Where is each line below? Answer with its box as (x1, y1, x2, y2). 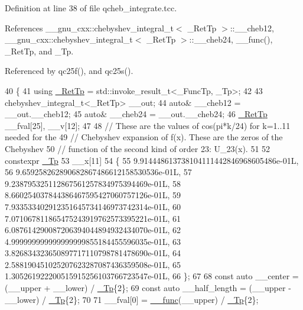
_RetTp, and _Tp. (5, 44, 74, 57)
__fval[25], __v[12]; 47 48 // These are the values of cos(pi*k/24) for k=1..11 (5, 119, 291, 131)
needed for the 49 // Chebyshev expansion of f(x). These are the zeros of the (5, 131, 283, 143)
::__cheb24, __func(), (189, 33, 273, 46)
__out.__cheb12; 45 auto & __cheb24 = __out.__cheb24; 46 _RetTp (5, 108, 268, 120)
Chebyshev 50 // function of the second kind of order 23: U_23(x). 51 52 (5, 142, 271, 154)
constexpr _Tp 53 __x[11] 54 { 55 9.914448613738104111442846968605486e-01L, (5, 154, 299, 166)
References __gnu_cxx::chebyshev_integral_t (5, 21, 174, 34)
